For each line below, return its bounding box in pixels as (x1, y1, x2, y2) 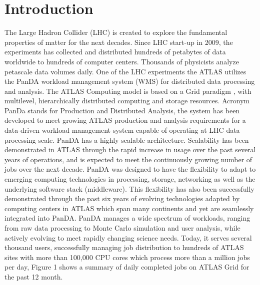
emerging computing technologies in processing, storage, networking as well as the (4, 174, 255, 184)
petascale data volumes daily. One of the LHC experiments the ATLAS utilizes (4, 66, 246, 76)
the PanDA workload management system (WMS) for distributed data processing (4, 76, 255, 86)
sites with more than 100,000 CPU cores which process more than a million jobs (4, 252, 250, 262)
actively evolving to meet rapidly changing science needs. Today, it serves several (4, 232, 252, 243)
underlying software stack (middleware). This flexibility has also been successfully (4, 183, 254, 194)
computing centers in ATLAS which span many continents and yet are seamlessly (4, 203, 254, 213)
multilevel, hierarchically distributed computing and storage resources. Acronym (4, 95, 250, 106)
